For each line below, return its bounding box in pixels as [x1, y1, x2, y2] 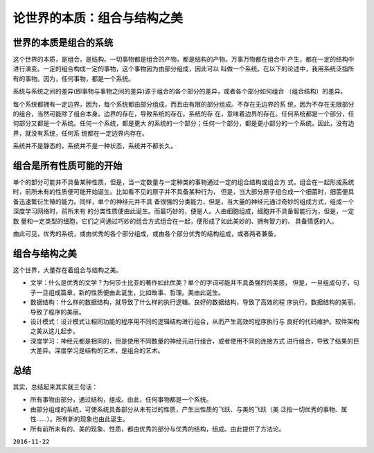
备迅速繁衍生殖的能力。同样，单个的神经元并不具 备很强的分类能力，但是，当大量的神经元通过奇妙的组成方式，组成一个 [12, 197, 355, 206]
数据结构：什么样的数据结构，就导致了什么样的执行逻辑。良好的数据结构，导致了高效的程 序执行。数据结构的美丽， [30, 298, 359, 306]
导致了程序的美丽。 [30, 308, 85, 316]
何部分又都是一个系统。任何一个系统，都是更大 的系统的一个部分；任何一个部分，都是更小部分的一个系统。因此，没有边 [12, 119, 355, 127]
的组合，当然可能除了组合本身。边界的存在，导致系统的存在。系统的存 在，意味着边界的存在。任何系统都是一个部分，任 [12, 109, 355, 118]
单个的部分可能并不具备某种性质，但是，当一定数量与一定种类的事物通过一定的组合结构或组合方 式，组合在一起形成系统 [12, 178, 355, 186]
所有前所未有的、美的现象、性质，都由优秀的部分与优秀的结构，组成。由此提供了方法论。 [30, 425, 285, 433]
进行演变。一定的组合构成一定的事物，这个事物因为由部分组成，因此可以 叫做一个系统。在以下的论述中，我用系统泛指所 [12, 64, 355, 73]
